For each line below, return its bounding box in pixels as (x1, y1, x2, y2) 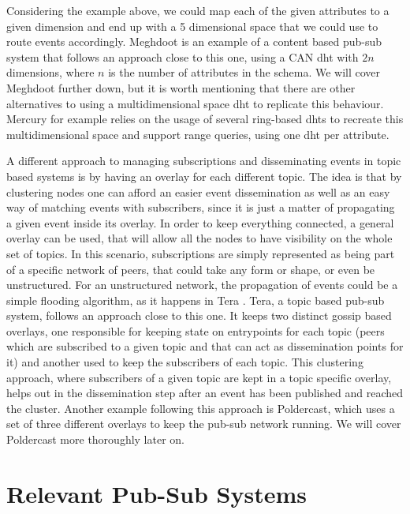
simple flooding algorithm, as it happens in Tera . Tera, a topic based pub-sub (6, 291, 385, 308)
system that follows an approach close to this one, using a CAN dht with (6, 48, 359, 65)
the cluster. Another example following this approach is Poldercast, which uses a (6, 400, 395, 416)
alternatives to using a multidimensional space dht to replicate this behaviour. (6, 95, 384, 111)
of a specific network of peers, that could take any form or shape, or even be (6, 261, 375, 277)
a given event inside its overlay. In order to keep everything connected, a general (6, 214, 394, 231)
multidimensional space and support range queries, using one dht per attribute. (6, 126, 389, 142)
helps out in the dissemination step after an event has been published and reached (6, 385, 403, 401)
